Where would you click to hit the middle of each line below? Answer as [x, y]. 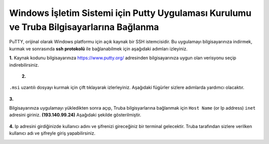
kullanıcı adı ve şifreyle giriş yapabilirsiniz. [52, 133]
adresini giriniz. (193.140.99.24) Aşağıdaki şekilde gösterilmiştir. [75, 115]
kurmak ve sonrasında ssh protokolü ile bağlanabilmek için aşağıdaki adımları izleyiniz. [98, 49]
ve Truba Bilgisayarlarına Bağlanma [84, 27]
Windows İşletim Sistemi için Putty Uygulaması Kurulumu [130, 13]
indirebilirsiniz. [24, 65]
